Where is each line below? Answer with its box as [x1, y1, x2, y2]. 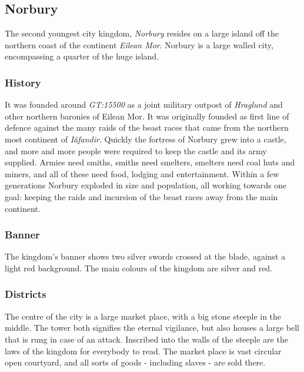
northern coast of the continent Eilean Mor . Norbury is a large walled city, [5, 38, 273, 51]
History [5, 75, 41, 89]
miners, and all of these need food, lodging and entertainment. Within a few [5, 167, 279, 180]
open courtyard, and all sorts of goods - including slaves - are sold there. [5, 356, 266, 368]
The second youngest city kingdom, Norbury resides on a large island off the [5, 27, 279, 39]
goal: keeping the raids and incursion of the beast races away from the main [5, 190, 278, 202]
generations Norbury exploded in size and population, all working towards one [5, 179, 287, 191]
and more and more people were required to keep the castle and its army [5, 144, 267, 157]
